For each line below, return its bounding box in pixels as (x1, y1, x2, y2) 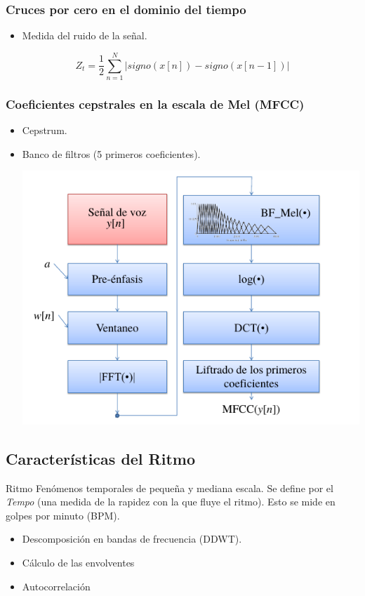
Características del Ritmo (6, 447, 196, 469)
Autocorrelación (22, 578, 91, 593)
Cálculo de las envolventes (22, 555, 135, 569)
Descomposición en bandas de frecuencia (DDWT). (22, 531, 242, 546)
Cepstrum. (22, 123, 67, 138)
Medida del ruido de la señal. (22, 28, 147, 43)
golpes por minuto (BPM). (6, 508, 120, 522)
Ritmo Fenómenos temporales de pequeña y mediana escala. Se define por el (6, 480, 333, 495)
